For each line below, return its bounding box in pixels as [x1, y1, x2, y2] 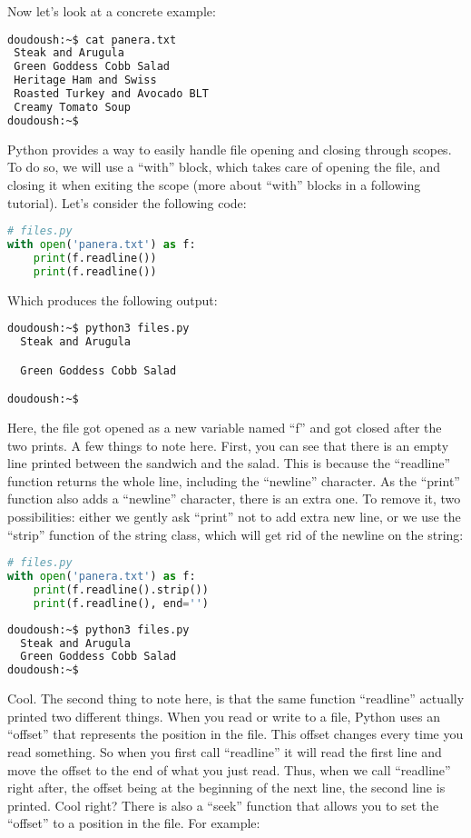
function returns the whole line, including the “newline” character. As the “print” [7, 471, 460, 490]
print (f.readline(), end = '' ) [33, 596, 209, 610]
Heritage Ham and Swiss [14, 74, 157, 87]
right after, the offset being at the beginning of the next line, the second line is [7, 778, 446, 797]
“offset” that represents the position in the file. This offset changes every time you [7, 724, 464, 743]
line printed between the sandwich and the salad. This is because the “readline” [7, 454, 451, 473]
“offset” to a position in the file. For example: [7, 813, 260, 833]
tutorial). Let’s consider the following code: [7, 193, 247, 212]
